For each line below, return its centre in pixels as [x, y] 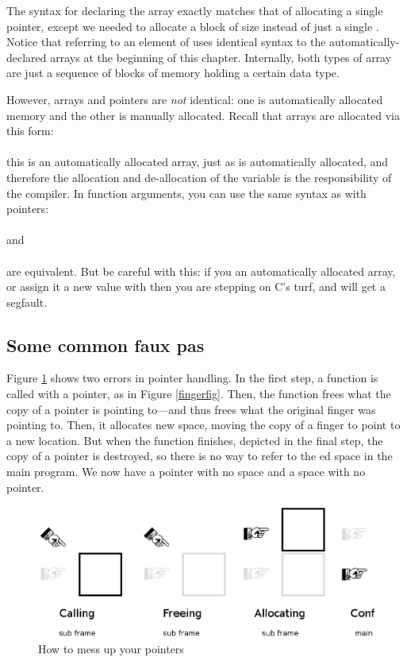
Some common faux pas [106, 345]
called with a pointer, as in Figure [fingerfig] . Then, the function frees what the [199, 394]
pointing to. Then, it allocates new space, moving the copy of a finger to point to [203, 425]
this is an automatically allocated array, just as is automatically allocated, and [198, 162]
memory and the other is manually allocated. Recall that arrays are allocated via [203, 115]
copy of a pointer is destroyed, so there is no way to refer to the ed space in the [200, 456]
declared [27, 57]
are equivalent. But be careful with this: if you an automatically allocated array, [201, 271]
